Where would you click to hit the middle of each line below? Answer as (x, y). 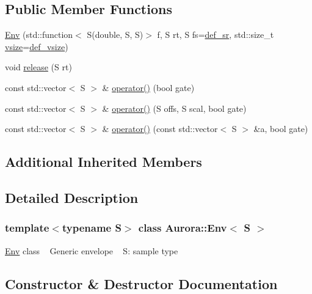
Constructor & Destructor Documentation (141, 283)
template (27, 228)
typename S (92, 228)
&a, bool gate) (281, 129)
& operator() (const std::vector (160, 129)
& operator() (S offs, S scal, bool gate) (174, 108)
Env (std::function (39, 35)
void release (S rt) (38, 67)
